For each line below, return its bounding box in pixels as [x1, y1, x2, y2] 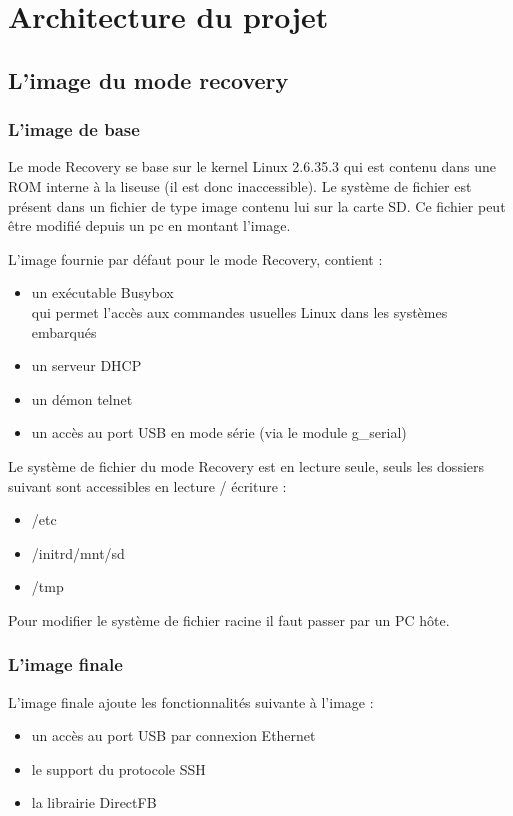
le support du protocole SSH [31, 758, 206, 779]
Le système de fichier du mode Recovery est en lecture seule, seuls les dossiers [8, 455, 485, 476]
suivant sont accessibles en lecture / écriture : [8, 475, 287, 496]
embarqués [31, 321, 97, 342]
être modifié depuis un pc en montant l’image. [8, 215, 291, 236]
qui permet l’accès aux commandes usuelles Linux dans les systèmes [31, 301, 448, 322]
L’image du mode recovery [8, 64, 289, 95]
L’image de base [8, 117, 140, 142]
